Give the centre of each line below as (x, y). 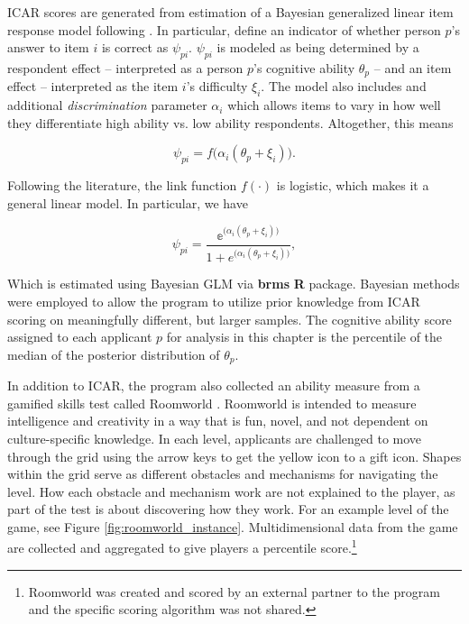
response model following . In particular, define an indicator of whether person (224, 29)
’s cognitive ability (304, 67)
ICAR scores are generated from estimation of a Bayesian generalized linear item (230, 12)
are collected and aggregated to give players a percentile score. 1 (182, 546)
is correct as (135, 47)
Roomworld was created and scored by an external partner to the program (234, 591)
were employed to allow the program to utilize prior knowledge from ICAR (214, 301)
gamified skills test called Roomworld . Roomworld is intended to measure (212, 403)
